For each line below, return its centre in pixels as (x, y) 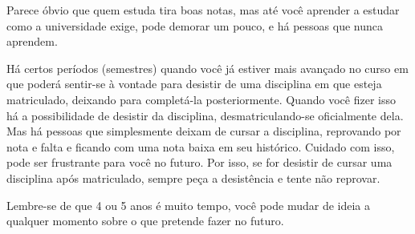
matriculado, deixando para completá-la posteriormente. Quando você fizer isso (201, 99)
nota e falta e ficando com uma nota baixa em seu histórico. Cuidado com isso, (201, 146)
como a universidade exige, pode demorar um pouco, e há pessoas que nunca (195, 25)
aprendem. (32, 41)
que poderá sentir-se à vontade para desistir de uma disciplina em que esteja (194, 84)
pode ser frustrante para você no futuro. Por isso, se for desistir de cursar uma (199, 162)
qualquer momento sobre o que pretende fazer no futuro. (145, 221)
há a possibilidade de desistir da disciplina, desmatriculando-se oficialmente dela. (205, 115)
